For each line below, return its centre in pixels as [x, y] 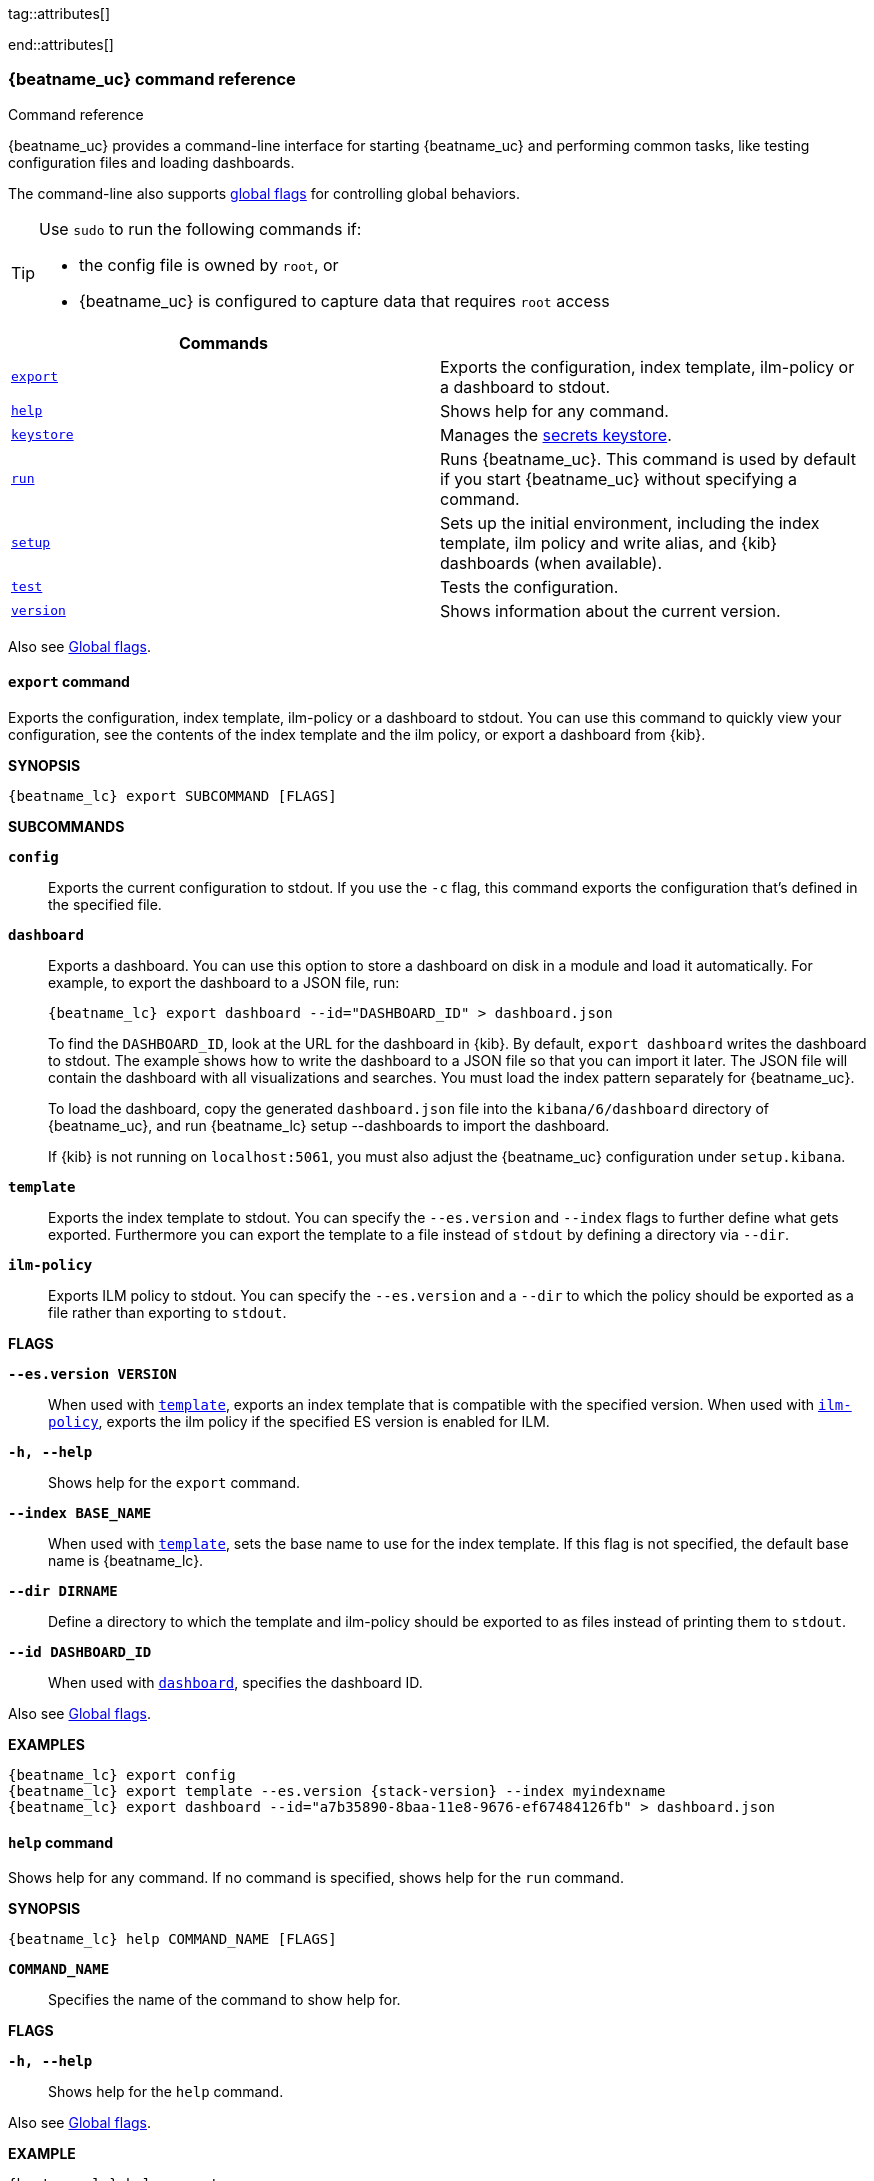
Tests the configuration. [529, 586]
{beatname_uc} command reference [152, 79]
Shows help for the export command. [174, 1482]
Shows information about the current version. [610, 610]
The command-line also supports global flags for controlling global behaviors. [264, 193]
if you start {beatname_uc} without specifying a [618, 478]
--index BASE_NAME [80, 1512]
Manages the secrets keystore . [556, 434]
